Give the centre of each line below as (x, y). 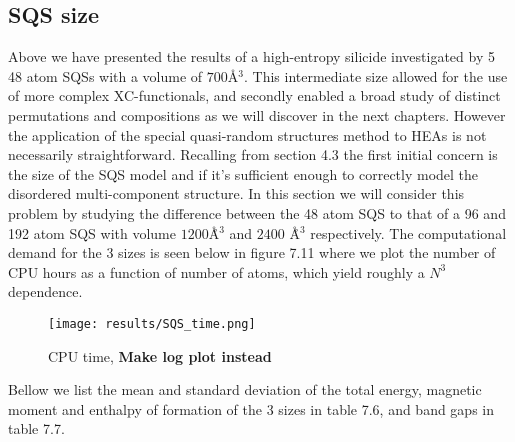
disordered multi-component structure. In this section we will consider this (236, 193)
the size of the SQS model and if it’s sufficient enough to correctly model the (243, 173)
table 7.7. (36, 428)
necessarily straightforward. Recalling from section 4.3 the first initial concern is (253, 154)
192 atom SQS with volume (92, 232)
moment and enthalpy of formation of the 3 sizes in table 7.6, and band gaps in (251, 408)
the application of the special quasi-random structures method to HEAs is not (247, 134)
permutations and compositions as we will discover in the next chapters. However (257, 114)
